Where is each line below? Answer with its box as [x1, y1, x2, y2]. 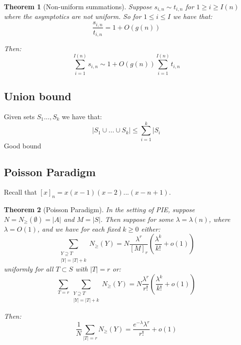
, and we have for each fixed [37, 223, 120, 234]
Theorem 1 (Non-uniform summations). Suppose [4, 1, 152, 11]
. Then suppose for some [100, 214, 173, 224]
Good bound [4, 140, 41, 150]
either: [141, 223, 160, 234]
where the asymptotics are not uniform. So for [4, 11, 141, 21]
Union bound [4, 89, 71, 104]
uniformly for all [4, 264, 53, 274]
